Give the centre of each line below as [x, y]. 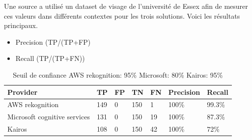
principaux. [21, 25]
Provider [23, 92]
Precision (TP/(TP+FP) [53, 42]
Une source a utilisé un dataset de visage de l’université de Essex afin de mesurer [126, 6]
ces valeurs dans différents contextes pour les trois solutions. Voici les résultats [122, 15]
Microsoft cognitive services [49, 117]
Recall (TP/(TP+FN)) [50, 58]
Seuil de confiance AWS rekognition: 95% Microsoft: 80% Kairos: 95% [118, 74]
